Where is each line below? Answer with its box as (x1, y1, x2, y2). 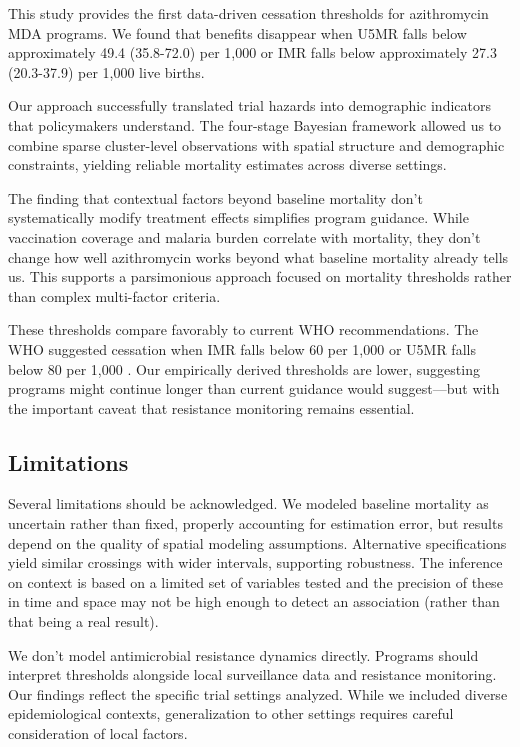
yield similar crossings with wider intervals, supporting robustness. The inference (8, 552, 503, 573)
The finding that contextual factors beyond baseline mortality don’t (8, 187, 423, 208)
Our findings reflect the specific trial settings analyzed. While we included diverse (8, 683, 508, 704)
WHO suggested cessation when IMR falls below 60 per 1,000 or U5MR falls (8, 338, 476, 359)
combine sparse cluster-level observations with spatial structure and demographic (8, 134, 505, 155)
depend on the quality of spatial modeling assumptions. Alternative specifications (8, 532, 507, 553)
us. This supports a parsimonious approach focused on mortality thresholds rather (8, 266, 512, 287)
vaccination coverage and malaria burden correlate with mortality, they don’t (8, 226, 481, 247)
